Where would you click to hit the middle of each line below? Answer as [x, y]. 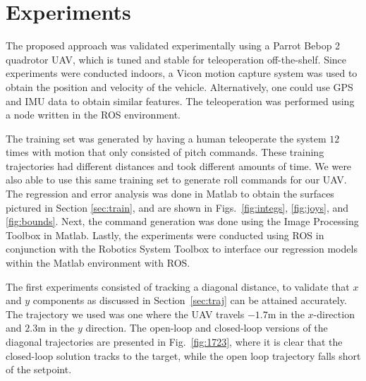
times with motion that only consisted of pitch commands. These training [165, 152]
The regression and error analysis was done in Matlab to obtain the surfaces [170, 194]
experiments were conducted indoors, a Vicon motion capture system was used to [182, 73]
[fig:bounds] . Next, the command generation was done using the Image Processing [182, 221]
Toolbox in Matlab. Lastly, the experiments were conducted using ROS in [165, 235]
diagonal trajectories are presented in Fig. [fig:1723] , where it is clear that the [174, 341]
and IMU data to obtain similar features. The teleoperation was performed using [180, 101]
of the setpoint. [39, 369]
